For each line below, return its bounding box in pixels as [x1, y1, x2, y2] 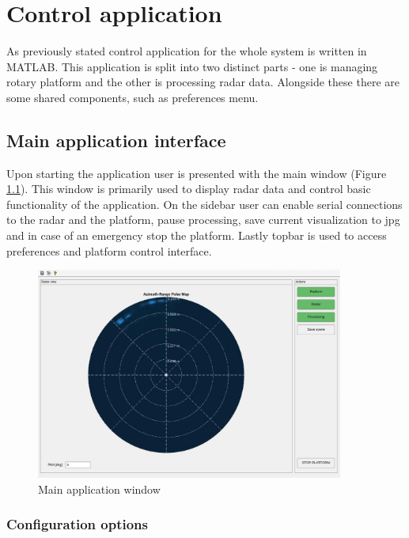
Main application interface [6, 127, 226, 152]
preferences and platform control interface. [6, 242, 212, 259]
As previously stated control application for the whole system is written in [6, 43, 367, 59]
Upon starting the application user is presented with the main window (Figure [6, 165, 387, 181]
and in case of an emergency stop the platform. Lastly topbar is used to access [6, 227, 387, 244]
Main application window [38, 480, 161, 497]
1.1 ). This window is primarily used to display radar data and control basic [6, 180, 371, 197]
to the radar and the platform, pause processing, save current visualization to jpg [6, 211, 400, 228]
